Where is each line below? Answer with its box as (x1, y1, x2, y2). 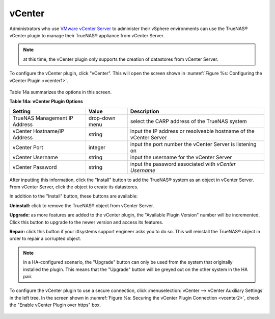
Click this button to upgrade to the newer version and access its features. (9, 219, 163, 225)
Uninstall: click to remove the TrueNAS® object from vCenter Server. (9, 202, 154, 209)
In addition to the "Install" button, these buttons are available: (9, 193, 138, 199)
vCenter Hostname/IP (12, 128, 65, 135)
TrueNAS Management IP (12, 114, 73, 121)
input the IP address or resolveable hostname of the (130, 128, 255, 135)
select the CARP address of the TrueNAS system (130, 117, 247, 125)
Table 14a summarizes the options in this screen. (9, 89, 112, 95)
